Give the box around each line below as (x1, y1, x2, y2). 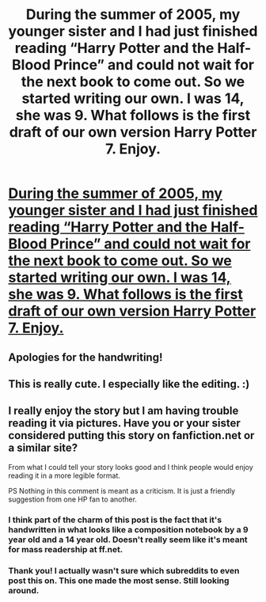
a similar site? (8, 441, 78, 455)
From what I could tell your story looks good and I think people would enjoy (8, 462, 253, 471)
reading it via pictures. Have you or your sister (8, 417, 241, 430)
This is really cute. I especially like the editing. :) (8, 377, 250, 391)
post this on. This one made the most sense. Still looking (8, 575, 230, 586)
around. (8, 585, 40, 596)
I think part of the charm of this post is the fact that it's (8, 514, 222, 525)
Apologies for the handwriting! (8, 350, 163, 364)
